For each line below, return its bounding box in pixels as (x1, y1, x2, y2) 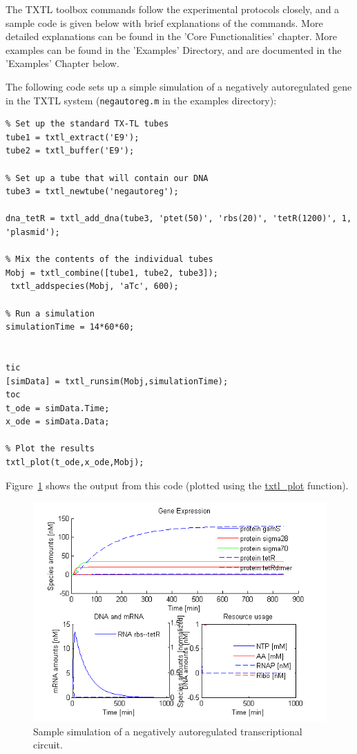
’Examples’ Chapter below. (6, 56, 119, 70)
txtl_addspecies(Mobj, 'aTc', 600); (10, 281, 179, 292)
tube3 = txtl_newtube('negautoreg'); (6, 187, 179, 197)
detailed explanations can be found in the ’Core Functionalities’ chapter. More (6, 29, 338, 44)
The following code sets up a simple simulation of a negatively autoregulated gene (6, 79, 352, 93)
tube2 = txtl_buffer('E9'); (6, 146, 135, 156)
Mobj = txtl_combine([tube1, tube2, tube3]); (6, 267, 218, 278)
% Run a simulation (6, 308, 95, 319)
